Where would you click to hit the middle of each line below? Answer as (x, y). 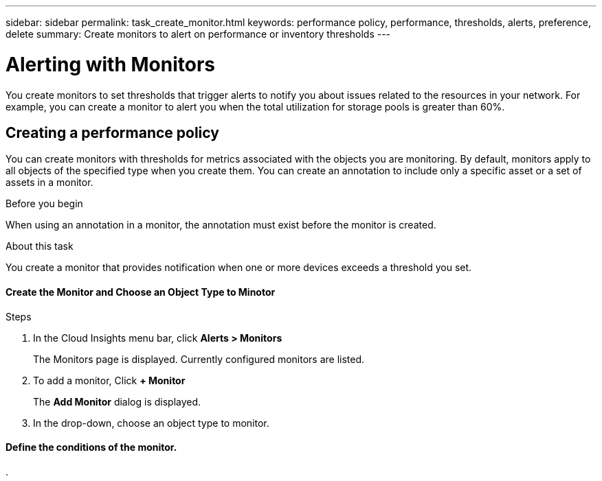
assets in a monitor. (49, 183)
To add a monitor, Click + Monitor (109, 380)
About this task (40, 246)
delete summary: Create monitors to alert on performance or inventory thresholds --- (198, 34)
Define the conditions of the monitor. (91, 447)
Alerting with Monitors (111, 64)
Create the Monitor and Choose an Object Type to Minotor (141, 292)
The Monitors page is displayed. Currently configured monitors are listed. (199, 359)
